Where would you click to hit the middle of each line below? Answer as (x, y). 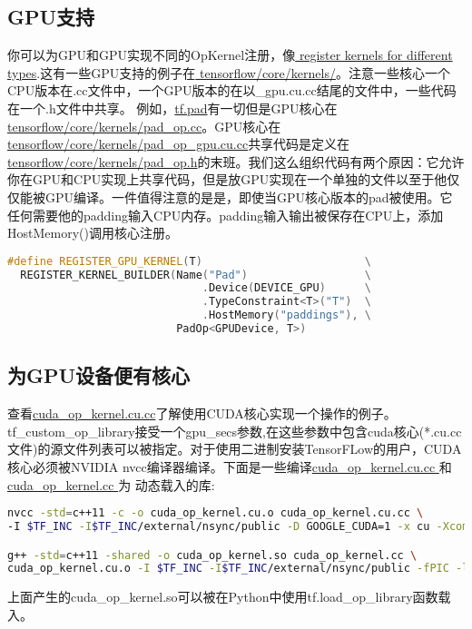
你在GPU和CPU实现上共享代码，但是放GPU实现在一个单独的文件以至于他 (227, 179)
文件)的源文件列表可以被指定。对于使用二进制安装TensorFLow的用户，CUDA (235, 449)
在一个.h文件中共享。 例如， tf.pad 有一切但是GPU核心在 (172, 108)
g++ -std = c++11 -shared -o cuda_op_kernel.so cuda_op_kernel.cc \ (212, 555)
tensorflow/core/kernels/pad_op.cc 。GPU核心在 (144, 126)
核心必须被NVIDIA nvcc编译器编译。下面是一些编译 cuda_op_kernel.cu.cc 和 (230, 466)
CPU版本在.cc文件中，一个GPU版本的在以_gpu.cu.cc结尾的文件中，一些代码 (232, 90)
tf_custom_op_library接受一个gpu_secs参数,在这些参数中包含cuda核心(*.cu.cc (235, 431)
